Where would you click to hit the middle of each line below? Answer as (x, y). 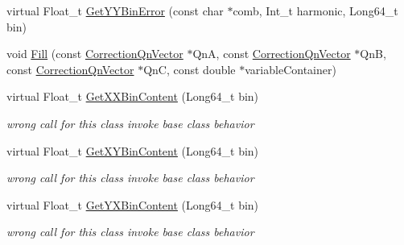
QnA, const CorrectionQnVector (272, 54)
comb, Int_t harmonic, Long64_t (315, 10)
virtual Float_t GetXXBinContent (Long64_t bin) (133, 96)
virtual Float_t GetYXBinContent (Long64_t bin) (133, 204)
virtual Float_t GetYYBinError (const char (115, 10)
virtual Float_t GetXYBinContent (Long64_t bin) (133, 150)
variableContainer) (291, 69)
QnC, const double (190, 69)
